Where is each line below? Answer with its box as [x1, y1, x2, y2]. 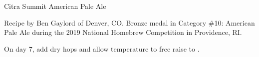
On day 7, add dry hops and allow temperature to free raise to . [4, 43, 200, 54]
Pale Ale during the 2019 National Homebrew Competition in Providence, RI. [4, 27, 242, 37]
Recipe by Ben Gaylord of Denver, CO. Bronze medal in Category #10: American [4, 17, 255, 28]
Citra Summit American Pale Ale [4, 1, 106, 11]
